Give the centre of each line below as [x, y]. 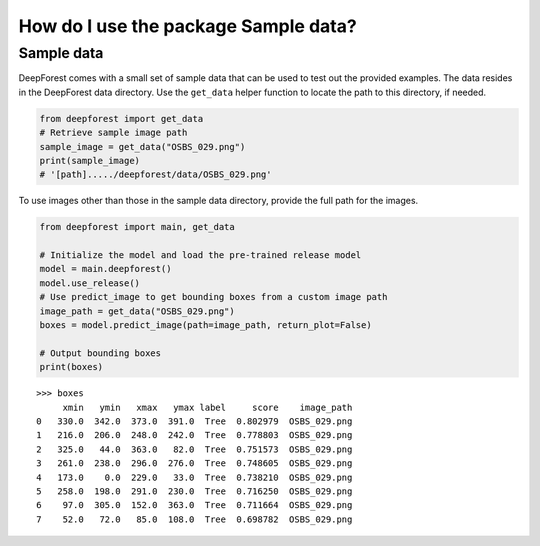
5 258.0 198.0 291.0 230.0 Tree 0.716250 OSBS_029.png [194, 491]
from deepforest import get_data [121, 118]
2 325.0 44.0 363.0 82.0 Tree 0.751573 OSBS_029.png [194, 449]
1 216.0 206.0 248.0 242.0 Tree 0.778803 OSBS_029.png [194, 435]
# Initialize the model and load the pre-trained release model [200, 255]
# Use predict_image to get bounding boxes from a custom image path [213, 297]
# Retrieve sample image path [113, 133]
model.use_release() [89, 283]
